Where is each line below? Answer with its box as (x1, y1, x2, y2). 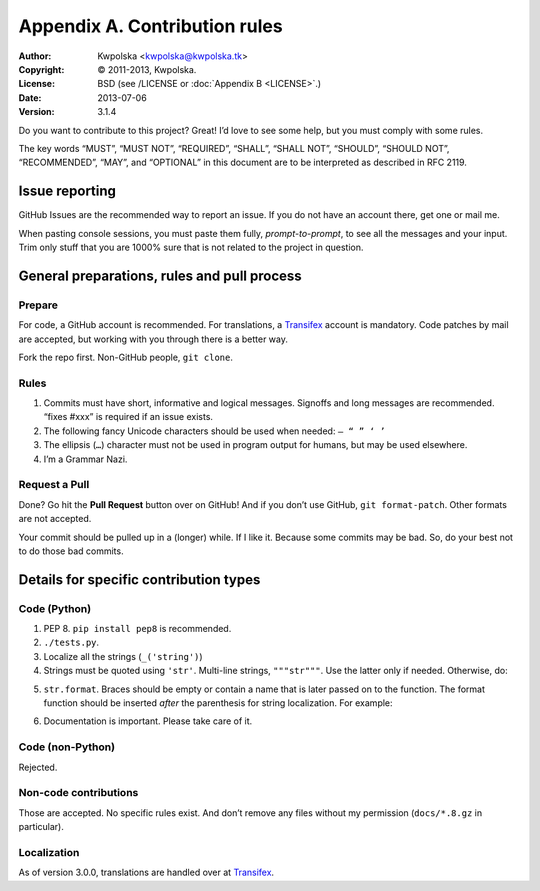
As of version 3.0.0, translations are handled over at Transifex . (18, 866, 275, 879)
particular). (18, 821, 64, 833)
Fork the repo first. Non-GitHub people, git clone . (18, 351, 234, 363)
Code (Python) (18, 601, 92, 615)
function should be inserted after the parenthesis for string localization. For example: (43, 697, 394, 709)
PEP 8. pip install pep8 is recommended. (43, 623, 232, 635)
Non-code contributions (18, 786, 139, 800)
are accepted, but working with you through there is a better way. (18, 333, 289, 345)
